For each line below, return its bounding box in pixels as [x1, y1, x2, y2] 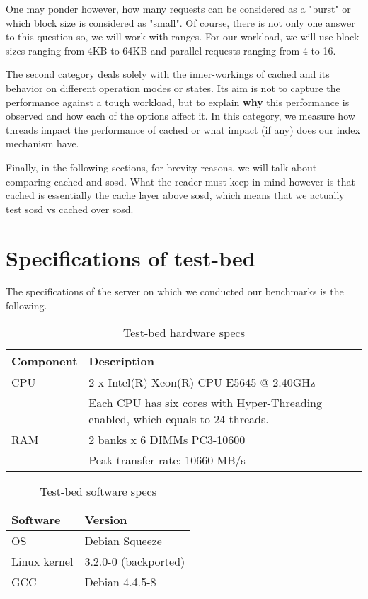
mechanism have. [6, 136, 79, 151]
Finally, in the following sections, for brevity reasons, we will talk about [6, 159, 317, 174]
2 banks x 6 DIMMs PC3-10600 [88, 430, 246, 447]
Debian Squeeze [84, 532, 162, 549]
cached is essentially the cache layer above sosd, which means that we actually [6, 188, 345, 202]
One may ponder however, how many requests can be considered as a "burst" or [6, 1, 351, 16]
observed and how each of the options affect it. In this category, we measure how [6, 108, 355, 123]
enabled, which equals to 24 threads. [88, 410, 269, 427]
